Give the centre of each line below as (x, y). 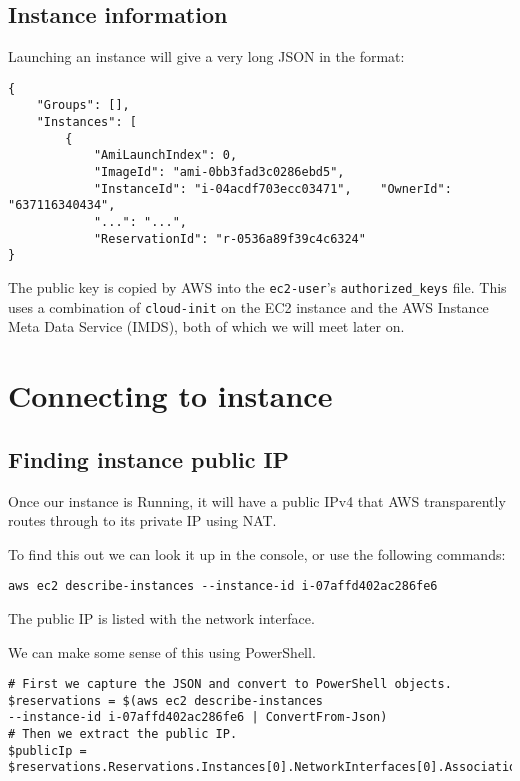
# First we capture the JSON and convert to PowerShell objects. (230, 684)
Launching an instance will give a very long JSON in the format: (206, 56)
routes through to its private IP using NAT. (142, 520)
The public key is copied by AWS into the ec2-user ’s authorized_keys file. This (257, 287)
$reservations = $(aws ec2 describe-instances (165, 700)
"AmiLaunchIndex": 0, (165, 155)
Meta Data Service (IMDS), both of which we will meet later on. (206, 326)
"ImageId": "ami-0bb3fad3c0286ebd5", (219, 172)
